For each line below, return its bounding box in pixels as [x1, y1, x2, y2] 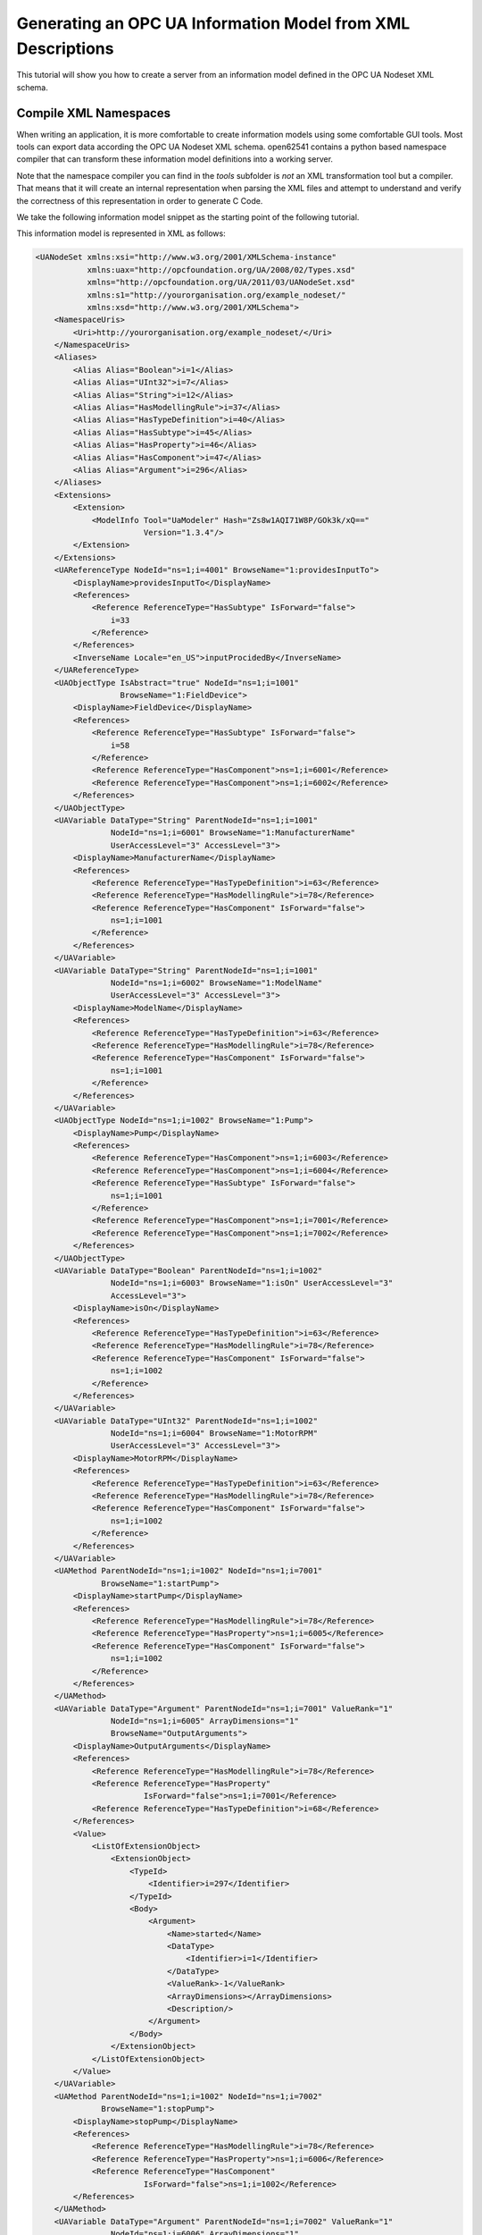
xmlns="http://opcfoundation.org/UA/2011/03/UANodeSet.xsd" [87, 277, 356, 288]
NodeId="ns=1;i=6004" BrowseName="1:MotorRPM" [110, 1429, 319, 1438]
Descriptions [16, 38, 114, 58]
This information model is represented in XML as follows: [16, 228, 227, 239]
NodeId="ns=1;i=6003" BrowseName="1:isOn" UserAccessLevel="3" [110, 1278, 394, 1288]
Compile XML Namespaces [16, 105, 171, 121]
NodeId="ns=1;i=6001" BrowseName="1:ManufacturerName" [110, 828, 356, 838]
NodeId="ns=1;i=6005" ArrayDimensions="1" [110, 1716, 299, 1726]
